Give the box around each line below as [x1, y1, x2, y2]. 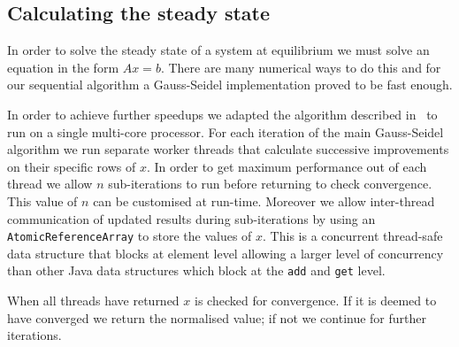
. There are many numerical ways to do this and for [160, 58, 441, 76]
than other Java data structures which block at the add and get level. [7, 261, 386, 280]
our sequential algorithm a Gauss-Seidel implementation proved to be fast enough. [7, 75, 453, 94]
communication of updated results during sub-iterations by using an [7, 209, 376, 227]
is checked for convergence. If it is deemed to [195, 291, 437, 310]
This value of [7, 191, 78, 210]
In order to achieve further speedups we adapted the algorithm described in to [7, 104, 438, 123]
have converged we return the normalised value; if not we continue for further [7, 308, 427, 327]
